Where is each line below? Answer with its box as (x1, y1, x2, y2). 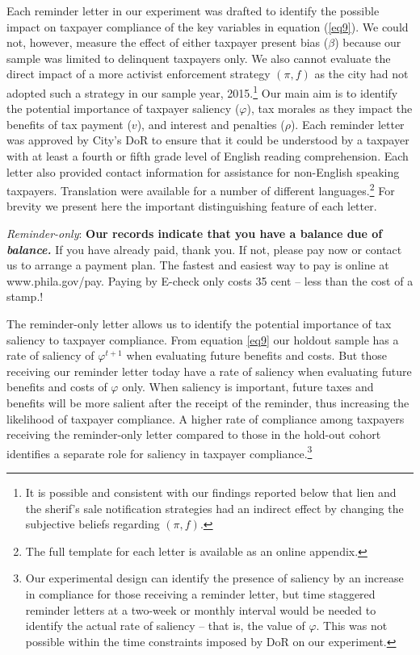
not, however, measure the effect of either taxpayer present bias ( (6, 34, 329, 51)
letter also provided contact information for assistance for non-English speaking (6, 163, 400, 180)
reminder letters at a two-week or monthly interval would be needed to (25, 601, 376, 618)
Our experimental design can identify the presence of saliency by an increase (25, 569, 404, 586)
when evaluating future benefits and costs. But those (126, 347, 387, 364)
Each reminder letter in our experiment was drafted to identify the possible (6, 2, 380, 19)
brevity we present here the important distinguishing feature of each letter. (6, 198, 377, 215)
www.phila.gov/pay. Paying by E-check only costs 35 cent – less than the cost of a (6, 272, 414, 289)
